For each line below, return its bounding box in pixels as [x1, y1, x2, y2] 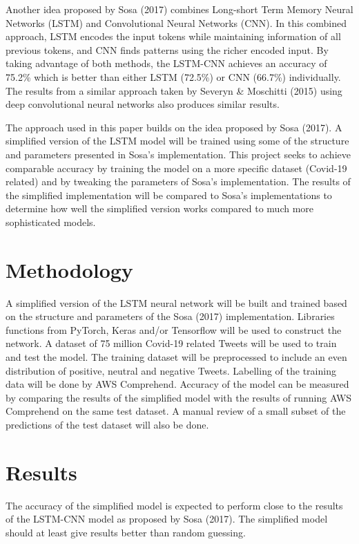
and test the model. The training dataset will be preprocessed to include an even [6, 350, 347, 364]
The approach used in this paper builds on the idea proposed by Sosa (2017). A [6, 120, 342, 134]
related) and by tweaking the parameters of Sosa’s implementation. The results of [6, 174, 351, 189]
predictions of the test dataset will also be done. [6, 417, 209, 431]
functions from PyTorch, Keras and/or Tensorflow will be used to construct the [6, 322, 342, 337]
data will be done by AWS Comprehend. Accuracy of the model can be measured [6, 377, 349, 391]
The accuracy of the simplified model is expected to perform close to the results [6, 498, 343, 512]
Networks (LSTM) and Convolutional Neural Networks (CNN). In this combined [6, 15, 347, 30]
